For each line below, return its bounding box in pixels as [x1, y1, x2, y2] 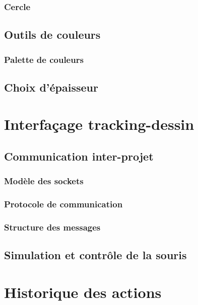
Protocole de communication [4, 198, 123, 210]
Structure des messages [4, 221, 101, 234]
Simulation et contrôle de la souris [4, 247, 187, 263]
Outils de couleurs [4, 27, 101, 42]
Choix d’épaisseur [4, 79, 98, 95]
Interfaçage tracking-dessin [4, 114, 194, 134]
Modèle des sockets [4, 175, 84, 187]
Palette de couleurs [4, 53, 84, 65]
